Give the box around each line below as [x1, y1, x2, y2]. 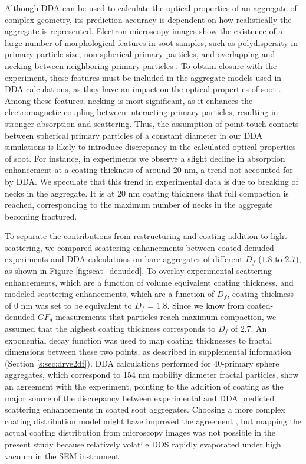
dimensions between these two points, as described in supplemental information [5, 345, 291, 358]
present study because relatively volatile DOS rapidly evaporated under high [5, 437, 281, 450]
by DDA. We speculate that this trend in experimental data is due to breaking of [5, 175, 298, 187]
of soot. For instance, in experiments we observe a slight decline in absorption [5, 152, 285, 164]
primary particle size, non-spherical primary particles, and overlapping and [5, 48, 275, 60]
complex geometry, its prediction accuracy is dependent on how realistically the [5, 13, 292, 25]
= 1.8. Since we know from [147, 299, 245, 311]
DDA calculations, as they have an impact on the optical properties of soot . [5, 83, 281, 95]
